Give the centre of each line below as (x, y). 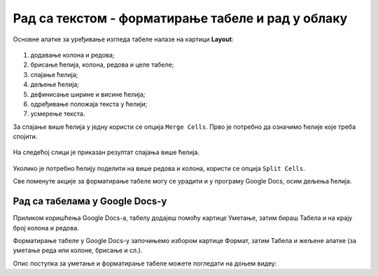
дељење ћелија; (55, 85)
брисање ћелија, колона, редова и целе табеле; (102, 65)
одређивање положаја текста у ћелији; (89, 104)
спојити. (25, 137)
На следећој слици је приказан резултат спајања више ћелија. (106, 152)
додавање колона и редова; (72, 55)
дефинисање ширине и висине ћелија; (88, 94)
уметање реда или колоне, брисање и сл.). (78, 250)
